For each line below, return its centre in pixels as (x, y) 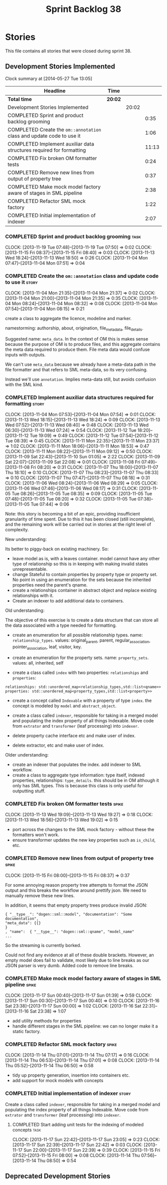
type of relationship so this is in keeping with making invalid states (80, 564)
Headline (55, 90)
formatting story (25, 404)
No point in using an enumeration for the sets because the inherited (82, 580)
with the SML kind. (24, 385)
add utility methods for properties (47, 1020)
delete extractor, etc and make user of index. (58, 745)
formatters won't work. (36, 835)
